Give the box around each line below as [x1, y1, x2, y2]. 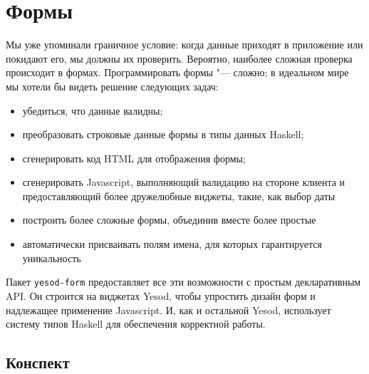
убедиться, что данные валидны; [22, 103, 163, 118]
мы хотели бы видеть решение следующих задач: [6, 78, 219, 93]
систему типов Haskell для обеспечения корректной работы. [6, 316, 266, 331]
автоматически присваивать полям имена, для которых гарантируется [22, 237, 322, 251]
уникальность [22, 250, 81, 265]
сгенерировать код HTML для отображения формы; [22, 150, 246, 165]
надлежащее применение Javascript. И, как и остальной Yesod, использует [6, 302, 331, 317]
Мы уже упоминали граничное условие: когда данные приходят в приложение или [6, 37, 363, 52]
